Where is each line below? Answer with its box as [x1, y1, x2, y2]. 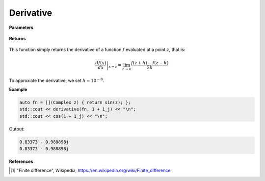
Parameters [9, 25, 34, 30]
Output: [9, 126, 25, 132]
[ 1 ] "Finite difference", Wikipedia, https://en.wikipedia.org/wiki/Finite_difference [10, 167, 171, 174]
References [9, 158, 33, 164]
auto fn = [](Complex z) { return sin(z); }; [19, 100, 131, 105]
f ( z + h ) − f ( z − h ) [131, 60, 169, 66]
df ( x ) [95, 60, 106, 66]
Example [9, 86, 27, 92]
